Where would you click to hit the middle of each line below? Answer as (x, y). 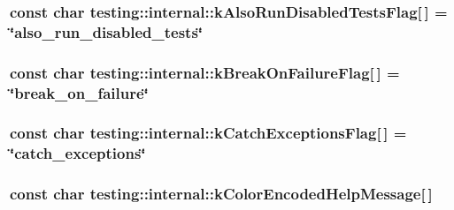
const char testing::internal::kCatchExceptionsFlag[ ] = (208, 133)
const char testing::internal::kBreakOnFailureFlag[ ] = (205, 72)
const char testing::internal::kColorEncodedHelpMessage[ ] (221, 194)
